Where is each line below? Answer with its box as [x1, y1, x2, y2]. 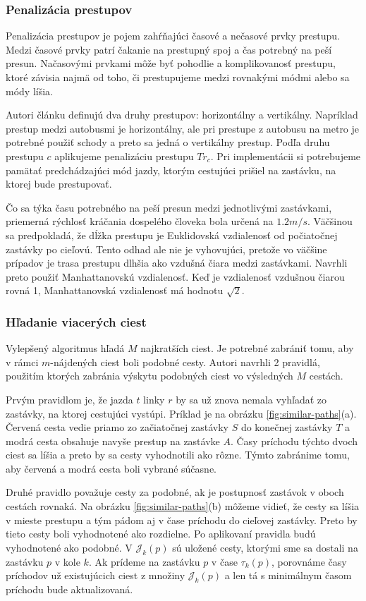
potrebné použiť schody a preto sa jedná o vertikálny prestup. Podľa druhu [6, 135, 330, 150]
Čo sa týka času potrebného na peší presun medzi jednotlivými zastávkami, [6, 200, 332, 214]
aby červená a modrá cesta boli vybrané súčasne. [6, 461, 216, 475]
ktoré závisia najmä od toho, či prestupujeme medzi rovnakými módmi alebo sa [6, 70, 350, 84]
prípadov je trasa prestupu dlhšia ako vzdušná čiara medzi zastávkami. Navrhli [6, 255, 348, 270]
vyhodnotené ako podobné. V [6, 540, 133, 554]
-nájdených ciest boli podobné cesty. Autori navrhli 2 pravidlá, [50, 354, 320, 369]
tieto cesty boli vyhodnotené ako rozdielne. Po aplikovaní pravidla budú [6, 526, 316, 541]
